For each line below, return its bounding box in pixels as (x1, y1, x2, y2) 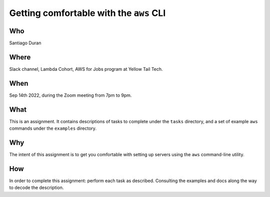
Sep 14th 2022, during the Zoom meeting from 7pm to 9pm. (9, 92, 132, 98)
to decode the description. (9, 185, 64, 191)
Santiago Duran (9, 40, 41, 46)
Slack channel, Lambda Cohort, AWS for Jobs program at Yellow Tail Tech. (9, 66, 163, 72)
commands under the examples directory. (9, 125, 97, 132)
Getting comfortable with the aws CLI (9, 7, 166, 18)
